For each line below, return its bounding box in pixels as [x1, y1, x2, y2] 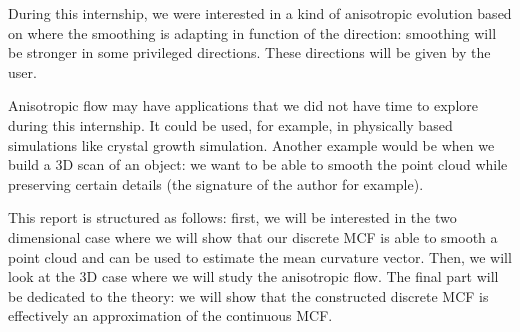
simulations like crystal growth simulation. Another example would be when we [8, 134, 495, 155]
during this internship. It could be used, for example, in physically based [8, 114, 453, 135]
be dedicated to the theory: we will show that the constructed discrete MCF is [8, 285, 489, 306]
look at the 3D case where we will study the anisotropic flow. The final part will [8, 266, 499, 287]
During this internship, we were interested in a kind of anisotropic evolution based [8, 3, 512, 23]
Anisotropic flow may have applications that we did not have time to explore [8, 95, 478, 116]
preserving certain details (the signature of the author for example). [8, 173, 424, 194]
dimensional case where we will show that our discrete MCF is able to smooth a [8, 226, 498, 247]
